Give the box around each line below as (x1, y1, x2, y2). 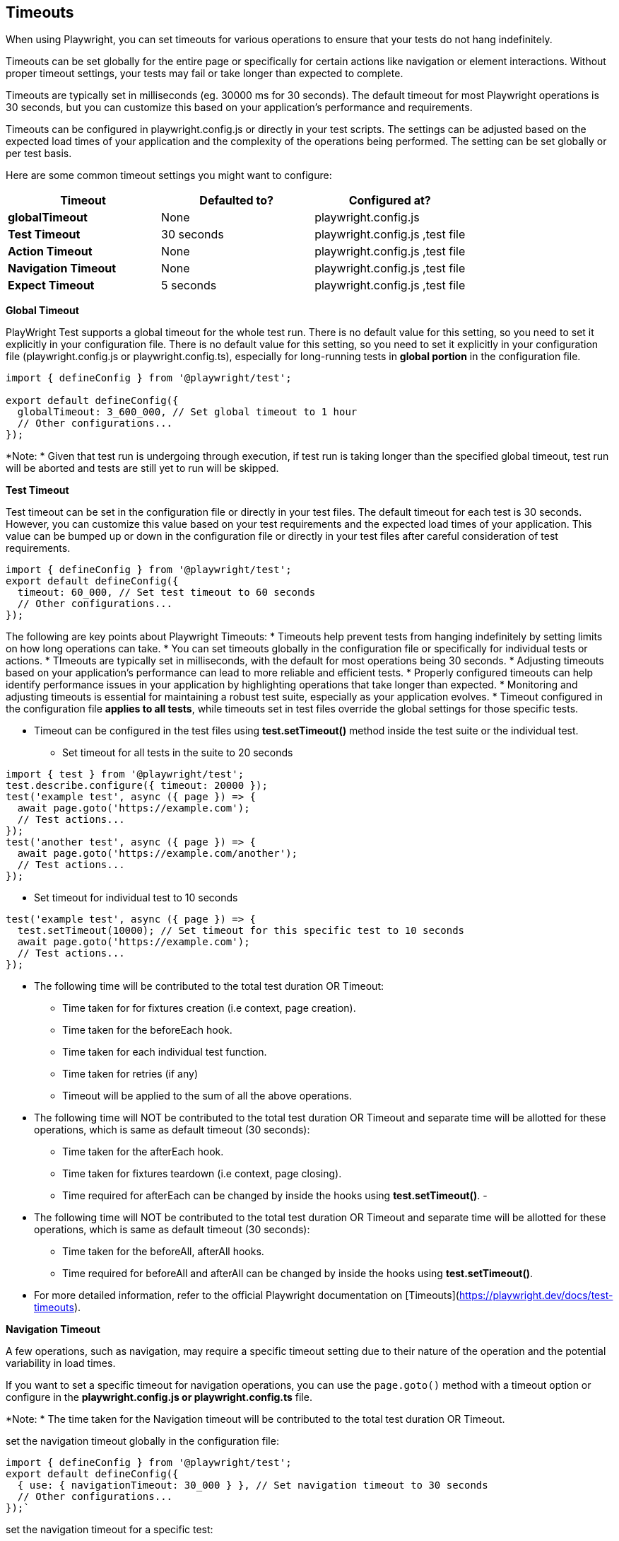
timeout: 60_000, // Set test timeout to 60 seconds (17, 587, 316, 599)
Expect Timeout (8, 278, 95, 293)
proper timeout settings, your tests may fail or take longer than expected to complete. (6, 67, 403, 80)
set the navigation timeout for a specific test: (6, 1523, 213, 1536)
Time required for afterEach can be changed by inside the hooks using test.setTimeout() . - (62, 1189, 488, 1202)
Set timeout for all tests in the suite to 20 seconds (62, 746, 293, 759)
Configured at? (348, 193, 431, 208)
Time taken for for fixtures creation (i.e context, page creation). (62, 1002, 356, 1015)
